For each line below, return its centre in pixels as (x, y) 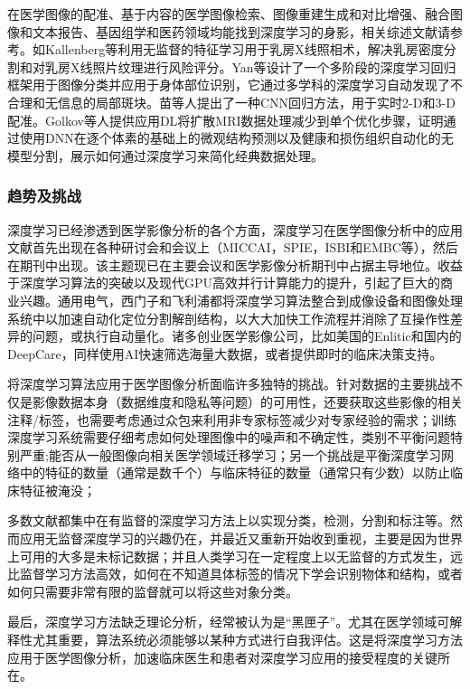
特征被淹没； (57, 490)
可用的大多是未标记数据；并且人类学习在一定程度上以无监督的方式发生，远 (241, 556)
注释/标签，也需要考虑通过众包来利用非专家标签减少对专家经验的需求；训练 (232, 419)
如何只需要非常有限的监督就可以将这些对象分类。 (153, 591)
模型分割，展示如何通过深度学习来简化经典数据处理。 (165, 155)
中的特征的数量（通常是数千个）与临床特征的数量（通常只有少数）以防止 (235, 472)
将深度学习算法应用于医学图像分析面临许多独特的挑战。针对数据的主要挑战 (229, 384)
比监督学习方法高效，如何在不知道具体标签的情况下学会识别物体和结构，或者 (235, 574)
